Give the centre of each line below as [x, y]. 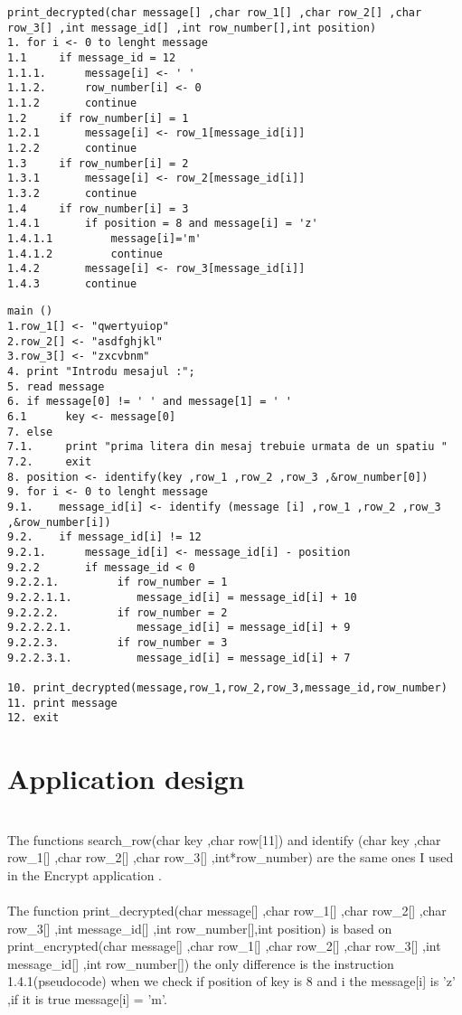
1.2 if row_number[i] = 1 [98, 118]
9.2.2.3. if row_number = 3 [118, 642]
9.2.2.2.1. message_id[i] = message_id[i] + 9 [179, 628]
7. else [30, 432]
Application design [126, 779]
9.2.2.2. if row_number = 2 [118, 612]
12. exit [33, 718]
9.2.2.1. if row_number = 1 [118, 583]
